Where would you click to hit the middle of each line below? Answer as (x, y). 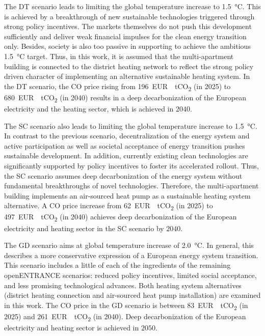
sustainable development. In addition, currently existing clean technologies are (126, 156)
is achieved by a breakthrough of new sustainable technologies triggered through (129, 16)
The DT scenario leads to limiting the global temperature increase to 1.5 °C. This (132, 6)
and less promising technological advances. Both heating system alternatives (123, 285)
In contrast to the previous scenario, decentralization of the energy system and (127, 136)
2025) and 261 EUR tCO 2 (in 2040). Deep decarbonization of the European (125, 317)
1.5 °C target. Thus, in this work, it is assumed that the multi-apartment (119, 56)
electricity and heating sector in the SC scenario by (84, 228)
